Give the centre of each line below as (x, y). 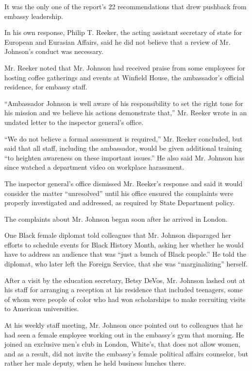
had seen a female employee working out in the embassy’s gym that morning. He (124, 334)
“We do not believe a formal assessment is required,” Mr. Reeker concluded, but (124, 138)
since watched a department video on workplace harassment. (94, 167)
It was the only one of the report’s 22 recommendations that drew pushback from (126, 6)
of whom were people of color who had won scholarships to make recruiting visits (125, 299)
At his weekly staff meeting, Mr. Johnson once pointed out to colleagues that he (124, 325)
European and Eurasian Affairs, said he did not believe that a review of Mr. (118, 42)
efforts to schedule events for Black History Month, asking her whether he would (124, 244)
